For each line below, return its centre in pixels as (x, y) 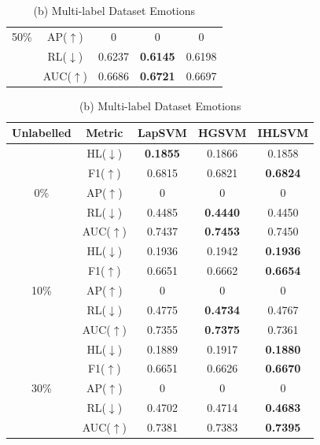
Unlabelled (42, 133)
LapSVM (162, 133)
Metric (105, 133)
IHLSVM (283, 133)
